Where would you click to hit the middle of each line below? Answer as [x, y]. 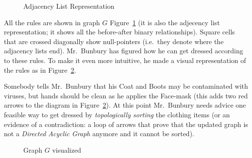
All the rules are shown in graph [52, 22]
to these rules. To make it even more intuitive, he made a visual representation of [125, 60]
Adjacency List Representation [69, 6]
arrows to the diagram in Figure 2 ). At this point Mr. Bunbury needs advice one [125, 105]
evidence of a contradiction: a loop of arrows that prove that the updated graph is [126, 124]
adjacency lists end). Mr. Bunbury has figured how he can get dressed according [124, 51]
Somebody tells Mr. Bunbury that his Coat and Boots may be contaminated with [126, 86]
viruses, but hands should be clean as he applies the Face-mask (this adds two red [126, 95]
